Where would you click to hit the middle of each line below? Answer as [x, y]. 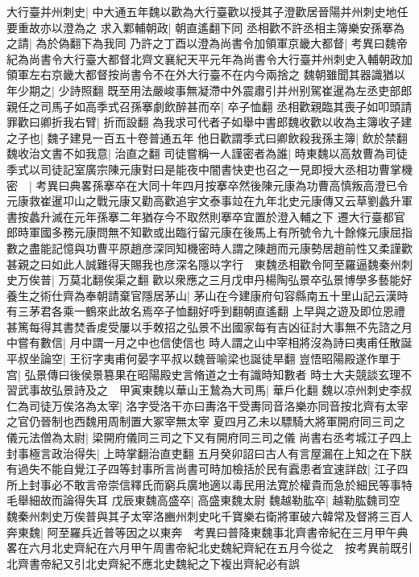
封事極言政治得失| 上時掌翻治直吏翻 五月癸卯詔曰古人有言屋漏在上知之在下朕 [209, 453]
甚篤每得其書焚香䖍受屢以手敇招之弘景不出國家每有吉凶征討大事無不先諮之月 [209, 326]
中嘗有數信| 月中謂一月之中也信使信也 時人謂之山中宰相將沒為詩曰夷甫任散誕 [209, 342]
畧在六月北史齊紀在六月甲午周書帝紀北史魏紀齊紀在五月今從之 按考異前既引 [209, 548]
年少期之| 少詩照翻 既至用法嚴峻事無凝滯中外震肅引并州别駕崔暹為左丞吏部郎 [209, 90]
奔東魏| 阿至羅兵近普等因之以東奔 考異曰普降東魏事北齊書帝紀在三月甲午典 [207, 532]
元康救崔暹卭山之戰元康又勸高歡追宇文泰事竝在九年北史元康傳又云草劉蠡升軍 [209, 201]
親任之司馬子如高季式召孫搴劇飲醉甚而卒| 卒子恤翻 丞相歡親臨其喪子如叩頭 [204, 106]
